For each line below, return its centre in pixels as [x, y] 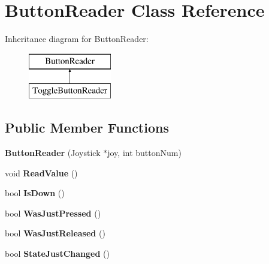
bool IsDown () [35, 193]
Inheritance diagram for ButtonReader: [77, 39]
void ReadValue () [41, 172]
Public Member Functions [87, 127]
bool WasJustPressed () [53, 213]
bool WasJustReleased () [55, 233]
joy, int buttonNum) [144, 153]
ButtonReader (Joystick [53, 153]
